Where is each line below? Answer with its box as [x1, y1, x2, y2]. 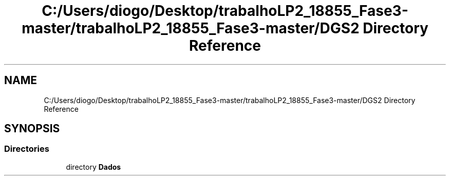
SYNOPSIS [4, 122, 60, 135]
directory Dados [66, 162, 121, 171]
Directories [4, 144, 49, 154]
